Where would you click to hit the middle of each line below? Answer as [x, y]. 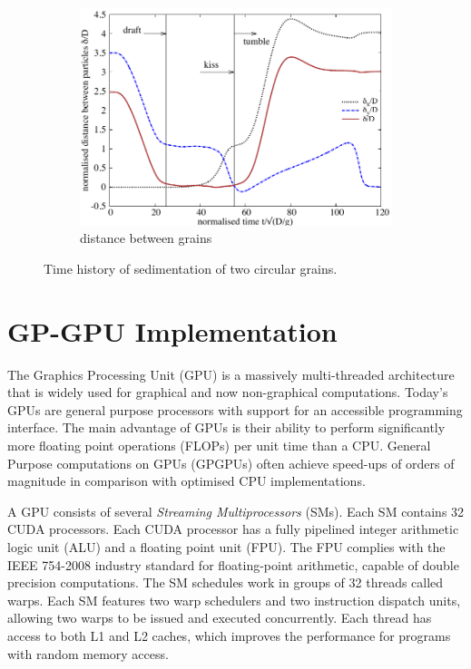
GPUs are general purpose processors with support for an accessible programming [235, 409]
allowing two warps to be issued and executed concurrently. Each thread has [220, 618]
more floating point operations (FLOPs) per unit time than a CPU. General [219, 446]
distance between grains [146, 238]
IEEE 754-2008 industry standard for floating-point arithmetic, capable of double [233, 564]
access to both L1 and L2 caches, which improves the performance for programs [229, 636]
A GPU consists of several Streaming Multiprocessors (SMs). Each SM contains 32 [236, 511]
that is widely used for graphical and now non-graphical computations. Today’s [228, 392]
